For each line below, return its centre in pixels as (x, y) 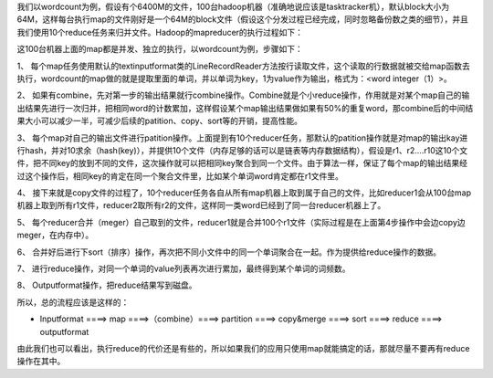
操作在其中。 (41, 362)
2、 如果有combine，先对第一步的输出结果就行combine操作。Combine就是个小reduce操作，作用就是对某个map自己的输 (243, 95)
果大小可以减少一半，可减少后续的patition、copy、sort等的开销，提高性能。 (160, 121)
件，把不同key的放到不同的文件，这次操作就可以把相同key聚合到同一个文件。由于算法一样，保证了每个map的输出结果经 (242, 163)
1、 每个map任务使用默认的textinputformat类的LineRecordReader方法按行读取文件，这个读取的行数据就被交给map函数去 (243, 66)
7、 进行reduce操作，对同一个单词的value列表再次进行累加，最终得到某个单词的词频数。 (184, 268)
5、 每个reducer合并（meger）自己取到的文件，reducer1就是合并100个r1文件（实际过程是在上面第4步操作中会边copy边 (241, 222)
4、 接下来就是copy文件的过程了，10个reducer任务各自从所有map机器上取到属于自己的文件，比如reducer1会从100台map (244, 193)
